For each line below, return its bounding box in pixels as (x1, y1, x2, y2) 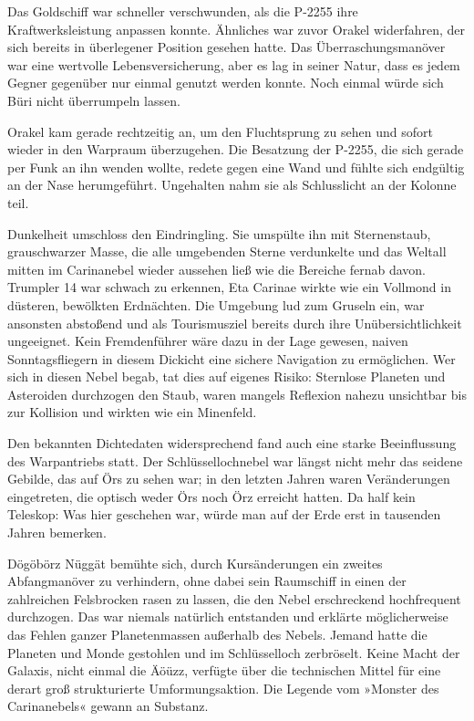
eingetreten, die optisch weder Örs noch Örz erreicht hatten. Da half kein (7, 486, 416, 506)
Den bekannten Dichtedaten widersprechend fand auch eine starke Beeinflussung (7, 434, 457, 453)
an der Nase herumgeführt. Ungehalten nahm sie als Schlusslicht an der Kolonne (7, 175, 457, 194)
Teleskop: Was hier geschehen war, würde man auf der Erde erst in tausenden (7, 505, 441, 524)
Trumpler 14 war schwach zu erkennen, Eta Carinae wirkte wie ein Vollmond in (7, 277, 451, 297)
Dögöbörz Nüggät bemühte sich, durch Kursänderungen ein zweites (7, 553, 383, 572)
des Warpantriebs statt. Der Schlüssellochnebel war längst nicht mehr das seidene (7, 451, 463, 470)
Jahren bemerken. (7, 523, 107, 542)
